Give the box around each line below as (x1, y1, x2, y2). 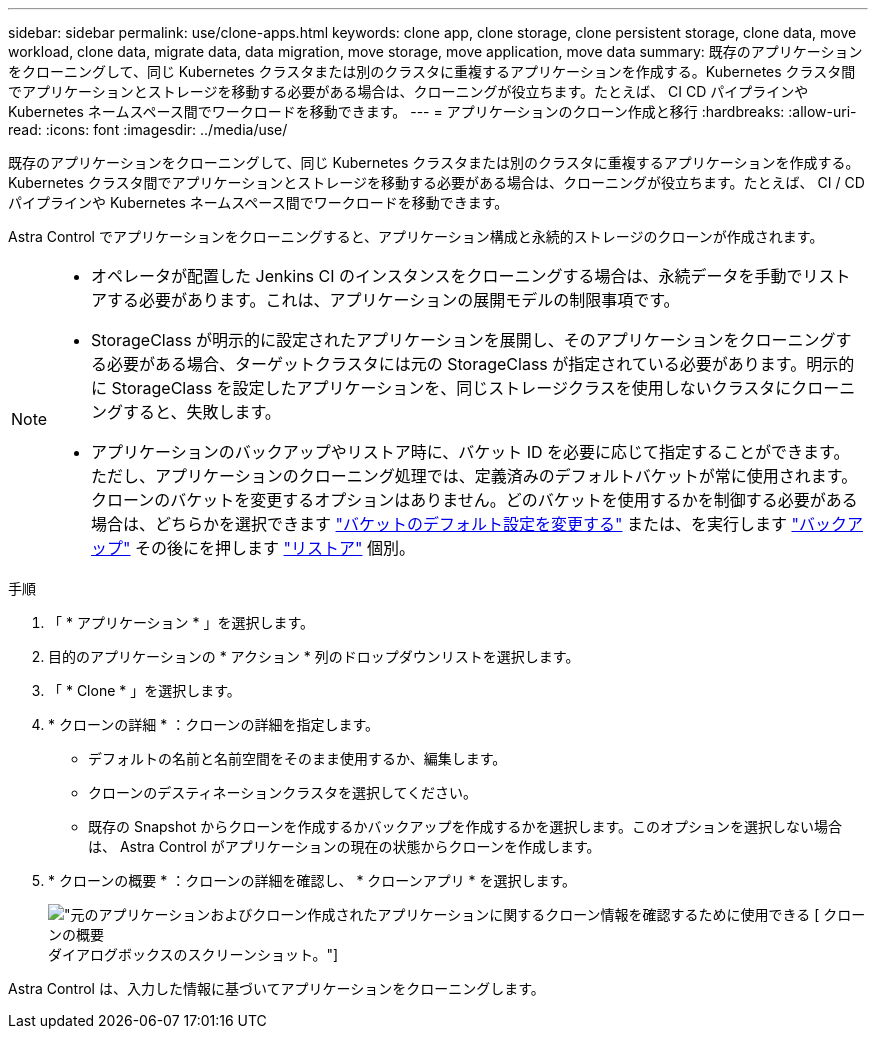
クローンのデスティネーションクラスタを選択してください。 (88, 784, 478, 801)
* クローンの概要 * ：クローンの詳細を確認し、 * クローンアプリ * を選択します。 (48, 872, 577, 889)
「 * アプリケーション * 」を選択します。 (48, 614, 315, 631)
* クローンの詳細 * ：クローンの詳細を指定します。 (48, 716, 380, 733)
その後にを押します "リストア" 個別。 (135, 538, 415, 558)
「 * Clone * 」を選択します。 (48, 682, 241, 699)
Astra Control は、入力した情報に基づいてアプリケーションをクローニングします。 (8, 980, 545, 997)
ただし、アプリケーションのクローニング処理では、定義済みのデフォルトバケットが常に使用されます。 (91, 466, 858, 486)
